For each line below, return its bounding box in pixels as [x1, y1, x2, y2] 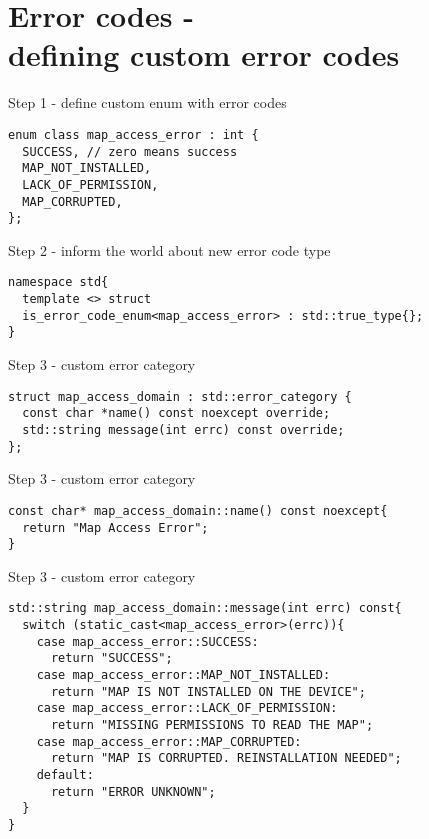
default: [36, 768, 94, 782]
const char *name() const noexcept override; [22, 406, 331, 421]
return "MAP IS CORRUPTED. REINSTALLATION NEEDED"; [50, 751, 402, 766]
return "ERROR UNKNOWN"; [50, 784, 216, 799]
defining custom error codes [8, 34, 400, 75]
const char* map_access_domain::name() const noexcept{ [8, 503, 388, 518]
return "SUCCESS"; [50, 651, 173, 666]
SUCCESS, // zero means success [22, 144, 238, 159]
